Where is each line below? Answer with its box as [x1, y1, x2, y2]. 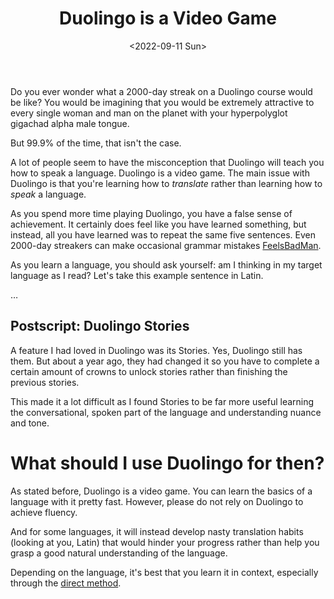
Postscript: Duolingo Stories [10, 318, 190, 335]
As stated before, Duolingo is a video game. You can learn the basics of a [10, 485, 313, 497]
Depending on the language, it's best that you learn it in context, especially [10, 566, 319, 578]
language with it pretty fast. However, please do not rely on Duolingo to [10, 495, 304, 507]
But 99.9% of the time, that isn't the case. [10, 137, 182, 149]
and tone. [10, 417, 50, 429]
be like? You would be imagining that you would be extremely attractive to [10, 96, 315, 108]
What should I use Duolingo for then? [10, 452, 325, 474]
